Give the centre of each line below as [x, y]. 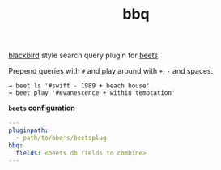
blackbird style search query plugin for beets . [84, 55]
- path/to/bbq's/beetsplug [61, 138]
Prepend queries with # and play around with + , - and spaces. [111, 71]
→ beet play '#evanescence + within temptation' [92, 93]
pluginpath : [28, 130]
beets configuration [42, 108]
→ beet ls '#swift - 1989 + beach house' [79, 86]
